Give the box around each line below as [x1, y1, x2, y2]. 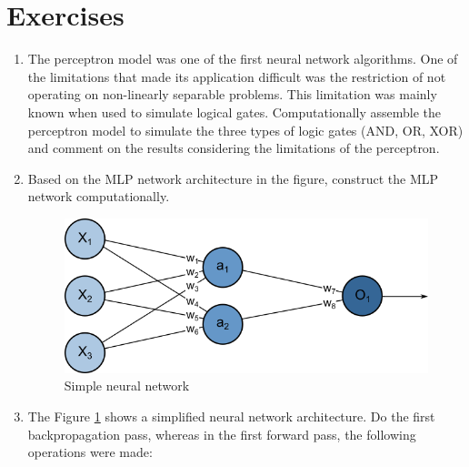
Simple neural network [64, 376, 190, 395]
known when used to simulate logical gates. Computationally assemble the [27, 102, 441, 121]
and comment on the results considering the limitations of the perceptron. [27, 138, 440, 157]
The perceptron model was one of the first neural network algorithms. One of [27, 49, 458, 68]
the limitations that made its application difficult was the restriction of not [27, 66, 446, 86]
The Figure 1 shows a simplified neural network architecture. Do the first [27, 407, 435, 425]
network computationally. [27, 187, 170, 206]
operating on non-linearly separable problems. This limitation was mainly [27, 85, 437, 104]
